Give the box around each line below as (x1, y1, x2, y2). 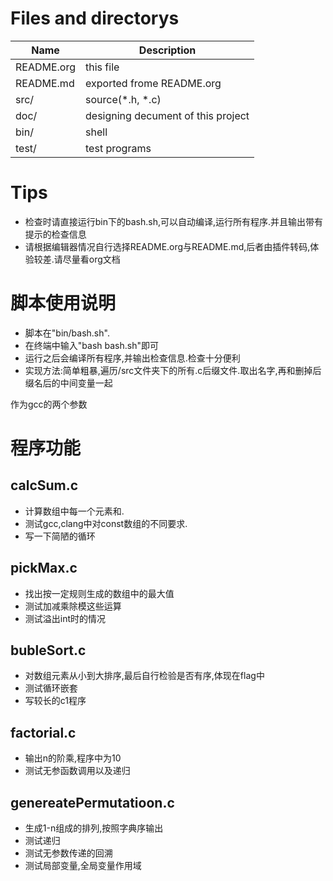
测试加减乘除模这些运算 (24, 600, 122, 612)
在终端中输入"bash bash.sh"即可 (24, 339, 159, 351)
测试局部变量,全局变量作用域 (24, 860, 142, 872)
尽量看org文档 (62, 253, 121, 265)
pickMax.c (10, 560, 78, 577)
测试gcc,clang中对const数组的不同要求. (24, 517, 188, 529)
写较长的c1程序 (24, 695, 87, 707)
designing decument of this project (85, 108, 250, 122)
